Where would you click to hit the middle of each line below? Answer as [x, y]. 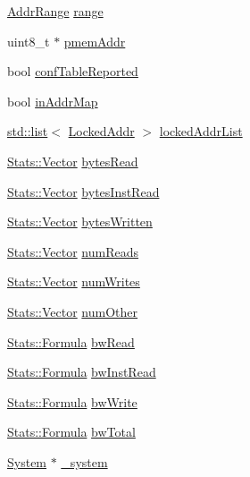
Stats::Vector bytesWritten [80, 221]
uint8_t [29, 41]
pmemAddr [95, 41]
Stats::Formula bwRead [71, 341]
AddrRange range [55, 11]
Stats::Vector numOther [73, 311]
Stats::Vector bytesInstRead [83, 191]
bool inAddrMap [53, 101]
